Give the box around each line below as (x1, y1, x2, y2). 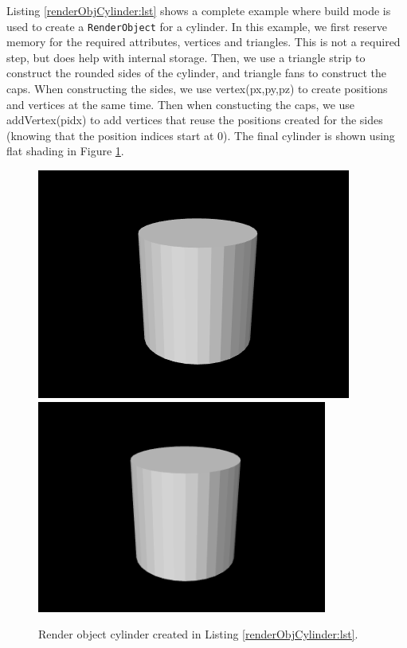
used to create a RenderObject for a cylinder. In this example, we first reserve (6, 18, 388, 34)
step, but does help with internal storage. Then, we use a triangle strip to (6, 49, 366, 65)
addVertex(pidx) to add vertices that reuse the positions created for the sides (6, 111, 383, 128)
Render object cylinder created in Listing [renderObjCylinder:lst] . (38, 626, 358, 642)
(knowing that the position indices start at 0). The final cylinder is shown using (6, 127, 395, 143)
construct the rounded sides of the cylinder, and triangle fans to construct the (6, 64, 386, 81)
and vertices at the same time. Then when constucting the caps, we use (6, 96, 355, 112)
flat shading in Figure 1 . (6, 142, 124, 159)
